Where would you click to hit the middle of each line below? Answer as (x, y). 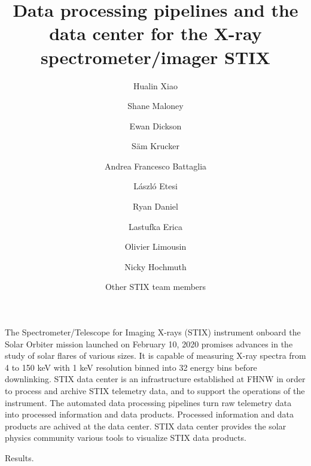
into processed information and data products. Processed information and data (150, 414)
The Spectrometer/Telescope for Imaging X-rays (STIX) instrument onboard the (153, 332)
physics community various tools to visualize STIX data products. (126, 438)
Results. (19, 457)
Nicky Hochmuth (155, 266)
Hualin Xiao (155, 85)
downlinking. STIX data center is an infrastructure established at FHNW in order (155, 379)
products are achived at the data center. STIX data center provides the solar (146, 426)
